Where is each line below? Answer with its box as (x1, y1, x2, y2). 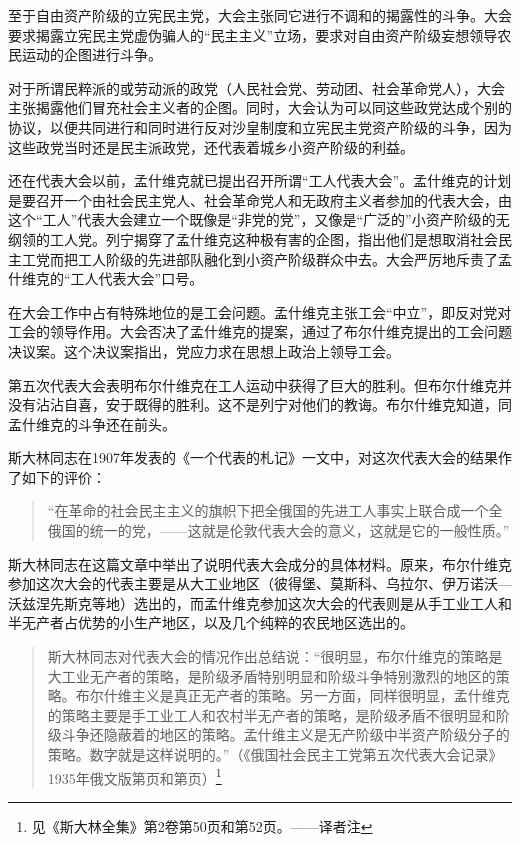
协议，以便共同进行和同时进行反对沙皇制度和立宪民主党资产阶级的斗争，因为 (8, 116, 512, 137)
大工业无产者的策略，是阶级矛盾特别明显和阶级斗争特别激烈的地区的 (47, 665, 496, 686)
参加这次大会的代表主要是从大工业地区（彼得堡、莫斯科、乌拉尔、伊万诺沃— (8, 573, 512, 594)
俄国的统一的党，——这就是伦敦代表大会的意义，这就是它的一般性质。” (47, 520, 510, 541)
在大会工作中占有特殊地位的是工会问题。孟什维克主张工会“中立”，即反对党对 (8, 301, 512, 322)
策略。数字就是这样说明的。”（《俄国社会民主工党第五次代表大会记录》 (47, 744, 503, 764)
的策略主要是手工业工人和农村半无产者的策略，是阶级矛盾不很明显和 (47, 704, 496, 725)
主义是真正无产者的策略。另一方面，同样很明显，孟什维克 (131, 685, 510, 706)
